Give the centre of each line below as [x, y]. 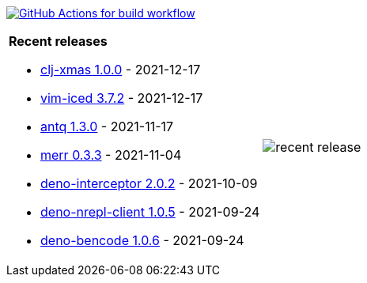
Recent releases [58, 41]
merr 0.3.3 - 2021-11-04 [111, 155]
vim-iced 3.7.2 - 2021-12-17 [122, 98]
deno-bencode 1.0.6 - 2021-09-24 [142, 240]
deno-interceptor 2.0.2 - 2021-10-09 [149, 183]
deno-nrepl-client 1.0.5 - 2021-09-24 [150, 212]
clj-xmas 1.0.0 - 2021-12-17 [121, 70]
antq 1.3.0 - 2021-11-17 [107, 126]
